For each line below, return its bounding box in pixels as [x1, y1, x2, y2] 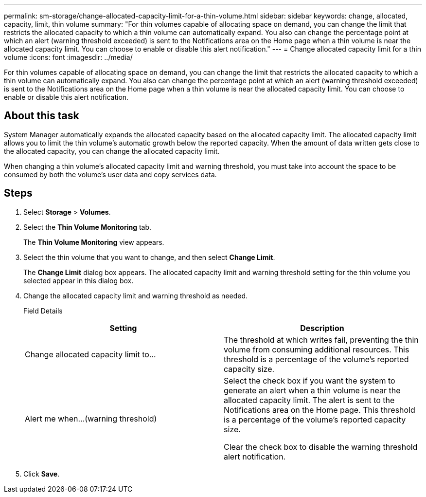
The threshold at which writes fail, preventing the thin [224, 334, 419, 345]
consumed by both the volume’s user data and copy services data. [4, 170, 217, 179]
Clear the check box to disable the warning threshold [224, 442, 418, 452]
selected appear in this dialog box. [23, 276, 134, 285]
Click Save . [23, 469, 60, 478]
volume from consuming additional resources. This [224, 344, 409, 354]
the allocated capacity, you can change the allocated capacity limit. [4, 147, 220, 155]
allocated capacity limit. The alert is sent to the [224, 395, 395, 405]
